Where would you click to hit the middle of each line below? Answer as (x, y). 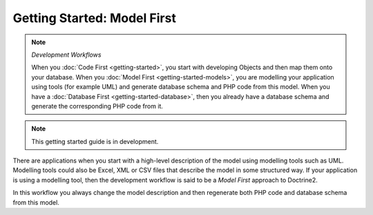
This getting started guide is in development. (95, 141)
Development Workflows (66, 55)
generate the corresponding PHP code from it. (97, 106)
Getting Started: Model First (94, 18)
